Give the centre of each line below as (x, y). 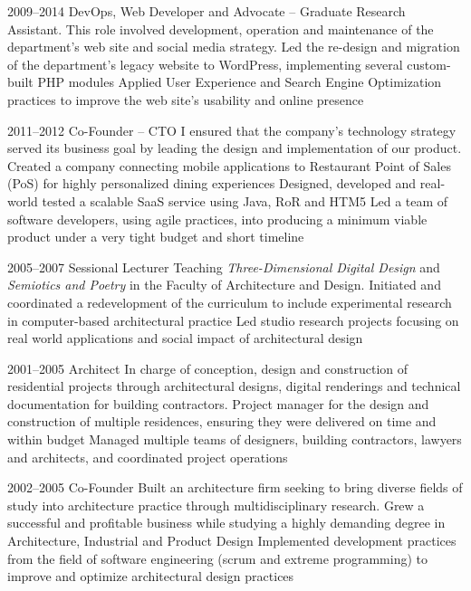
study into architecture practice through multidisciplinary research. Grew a (216, 505)
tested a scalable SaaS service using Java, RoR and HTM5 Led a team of (245, 200)
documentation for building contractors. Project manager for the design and (218, 403)
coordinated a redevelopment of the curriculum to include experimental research (230, 302)
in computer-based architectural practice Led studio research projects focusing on (233, 320)
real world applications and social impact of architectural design (185, 338)
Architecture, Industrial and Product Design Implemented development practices (232, 541)
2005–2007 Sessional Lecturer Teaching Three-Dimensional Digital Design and (224, 267)
